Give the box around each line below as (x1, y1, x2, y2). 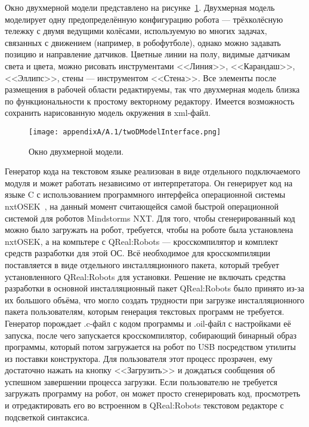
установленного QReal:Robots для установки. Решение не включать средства (5, 270, 286, 282)
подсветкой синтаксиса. (5, 410, 89, 423)
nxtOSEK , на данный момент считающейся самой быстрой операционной (5, 199, 279, 212)
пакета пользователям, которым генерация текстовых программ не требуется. (5, 305, 285, 318)
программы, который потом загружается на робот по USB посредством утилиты (5, 340, 296, 353)
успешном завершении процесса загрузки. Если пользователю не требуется (5, 375, 277, 388)
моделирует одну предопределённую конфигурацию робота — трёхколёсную (5, 13, 283, 25)
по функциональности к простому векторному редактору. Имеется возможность (5, 94, 295, 107)
